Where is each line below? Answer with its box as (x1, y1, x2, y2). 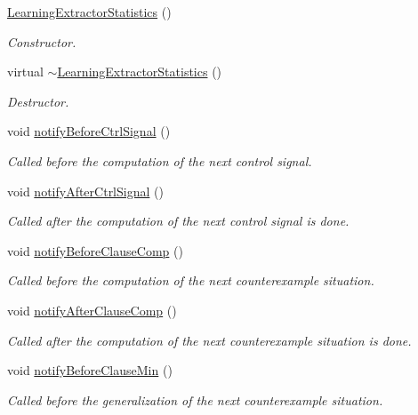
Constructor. (7, 32, 76, 51)
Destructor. (7, 92, 69, 110)
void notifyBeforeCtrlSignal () (7, 122, 171, 140)
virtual (7, 62, 44, 81)
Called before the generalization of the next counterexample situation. (7, 390, 383, 409)
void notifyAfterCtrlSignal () (7, 181, 164, 200)
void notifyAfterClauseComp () (7, 300, 177, 319)
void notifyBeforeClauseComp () (7, 241, 183, 259)
